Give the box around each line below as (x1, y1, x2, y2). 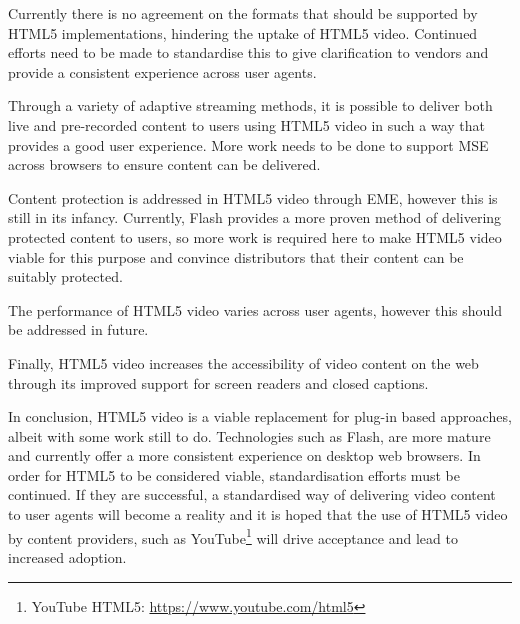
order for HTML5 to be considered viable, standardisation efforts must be (8, 464, 460, 485)
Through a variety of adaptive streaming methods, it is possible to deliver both (8, 95, 493, 116)
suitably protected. (8, 266, 123, 287)
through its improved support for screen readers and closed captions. (8, 372, 429, 393)
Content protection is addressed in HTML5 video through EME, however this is (8, 187, 498, 208)
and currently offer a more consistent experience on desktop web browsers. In (8, 445, 481, 466)
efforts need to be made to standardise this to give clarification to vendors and (8, 42, 489, 63)
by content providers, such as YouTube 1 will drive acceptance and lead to (8, 524, 458, 548)
